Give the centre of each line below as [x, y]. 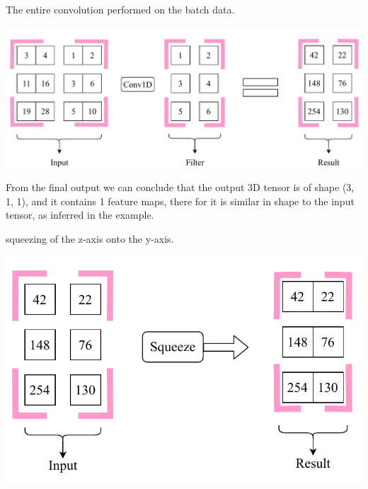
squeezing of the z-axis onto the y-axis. [90, 238]
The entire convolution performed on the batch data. [120, 9]
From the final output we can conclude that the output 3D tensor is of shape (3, [180, 187]
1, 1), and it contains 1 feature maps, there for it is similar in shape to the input [180, 201]
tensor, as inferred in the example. [80, 215]
